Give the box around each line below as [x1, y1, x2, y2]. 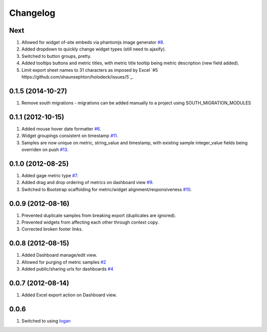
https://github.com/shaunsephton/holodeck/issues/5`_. [21, 74, 133, 80]
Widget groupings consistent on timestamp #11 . [21, 133, 118, 139]
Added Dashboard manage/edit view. [21, 252, 97, 258]
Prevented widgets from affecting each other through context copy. [21, 219, 159, 225]
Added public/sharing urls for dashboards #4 [21, 266, 114, 272]
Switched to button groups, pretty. [21, 53, 91, 59]
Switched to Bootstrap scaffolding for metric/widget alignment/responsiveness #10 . [21, 186, 192, 192]
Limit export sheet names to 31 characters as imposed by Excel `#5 [21, 67, 158, 73]
